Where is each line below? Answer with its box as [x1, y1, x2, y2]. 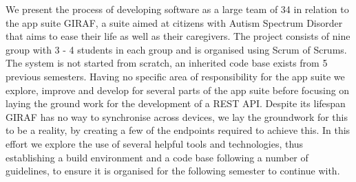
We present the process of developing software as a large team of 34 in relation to [6, 2, 349, 16]
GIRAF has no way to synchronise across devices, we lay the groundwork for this [6, 109, 348, 124]
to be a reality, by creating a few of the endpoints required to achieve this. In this [6, 123, 350, 137]
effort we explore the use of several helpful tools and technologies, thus [6, 136, 304, 150]
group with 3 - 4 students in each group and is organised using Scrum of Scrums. [6, 42, 347, 56]
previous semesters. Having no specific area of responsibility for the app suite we [6, 69, 345, 83]
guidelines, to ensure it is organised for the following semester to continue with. [6, 163, 340, 178]
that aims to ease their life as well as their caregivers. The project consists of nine [6, 29, 350, 43]
